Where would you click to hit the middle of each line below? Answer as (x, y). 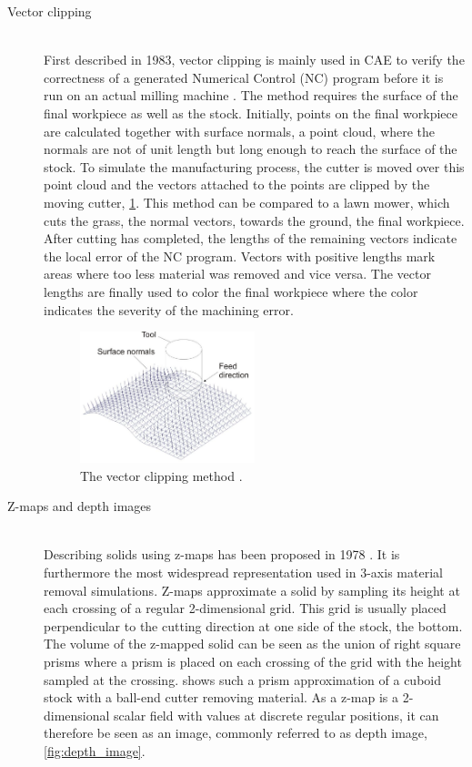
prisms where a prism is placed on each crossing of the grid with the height (253, 661)
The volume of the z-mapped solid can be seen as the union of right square (252, 644)
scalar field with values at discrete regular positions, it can (276, 715)
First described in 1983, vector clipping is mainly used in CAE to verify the (254, 60)
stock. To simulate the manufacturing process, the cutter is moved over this (254, 166)
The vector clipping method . (161, 475)
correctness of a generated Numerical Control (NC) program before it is (244, 77)
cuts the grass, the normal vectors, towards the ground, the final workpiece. (254, 220)
